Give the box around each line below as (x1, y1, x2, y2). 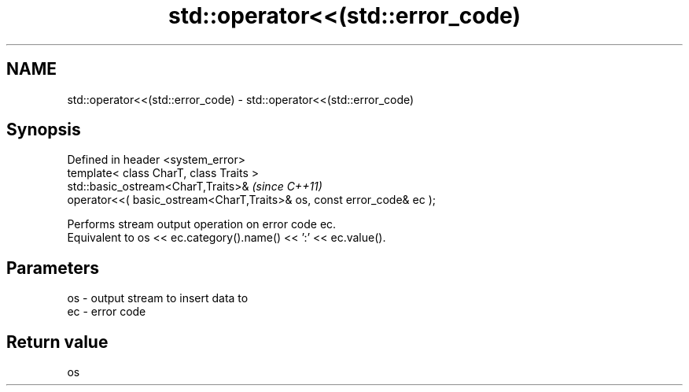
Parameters (6, 257, 99, 278)
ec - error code (67, 305, 146, 319)
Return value (6, 331, 109, 352)
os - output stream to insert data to (67, 291, 249, 305)
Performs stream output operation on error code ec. (67, 217, 337, 231)
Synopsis (6, 120, 81, 140)
